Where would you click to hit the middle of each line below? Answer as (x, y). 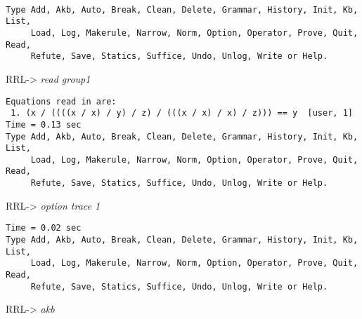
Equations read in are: (61, 101)
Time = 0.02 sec (44, 228)
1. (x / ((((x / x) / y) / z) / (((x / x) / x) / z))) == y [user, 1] (182, 113)
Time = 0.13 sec (44, 124)
